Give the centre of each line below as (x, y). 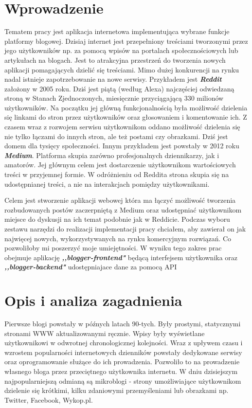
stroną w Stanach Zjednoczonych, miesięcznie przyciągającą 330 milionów (114, 98)
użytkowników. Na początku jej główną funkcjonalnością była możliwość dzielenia (126, 107)
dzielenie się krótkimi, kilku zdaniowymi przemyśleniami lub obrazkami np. (117, 390)
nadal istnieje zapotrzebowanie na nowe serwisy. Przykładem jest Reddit (113, 79)
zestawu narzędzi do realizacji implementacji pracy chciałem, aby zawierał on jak (125, 229)
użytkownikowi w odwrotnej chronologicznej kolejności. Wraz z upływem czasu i (124, 343)
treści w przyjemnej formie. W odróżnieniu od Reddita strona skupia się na (117, 174)
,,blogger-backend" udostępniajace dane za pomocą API (91, 267)
